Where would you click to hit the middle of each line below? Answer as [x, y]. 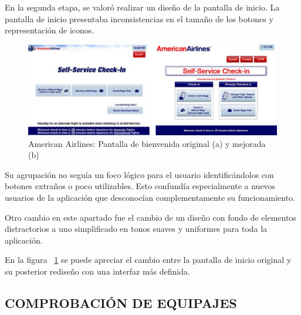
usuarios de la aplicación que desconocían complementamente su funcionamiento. [150, 198]
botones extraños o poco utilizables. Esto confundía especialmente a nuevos [140, 186]
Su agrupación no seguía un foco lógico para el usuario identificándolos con [139, 174]
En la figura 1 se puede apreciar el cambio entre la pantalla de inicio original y [148, 260]
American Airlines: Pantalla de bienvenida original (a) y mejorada [147, 143]
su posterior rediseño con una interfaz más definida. [97, 271]
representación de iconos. [50, 30]
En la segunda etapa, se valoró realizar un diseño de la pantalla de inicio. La [142, 7]
